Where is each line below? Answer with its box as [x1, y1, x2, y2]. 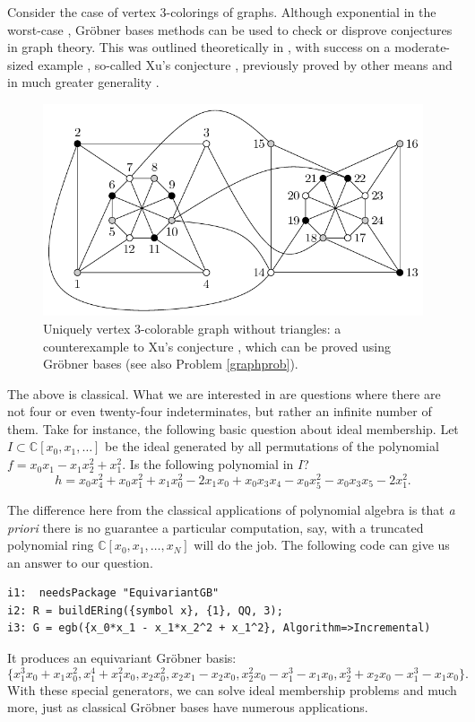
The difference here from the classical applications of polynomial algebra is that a [7, 500, 455, 518]
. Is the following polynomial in [122, 455, 294, 474]
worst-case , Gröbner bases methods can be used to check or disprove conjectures [7, 20, 453, 39]
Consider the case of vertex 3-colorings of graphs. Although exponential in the [7, 3, 436, 21]
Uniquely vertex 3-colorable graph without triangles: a [43, 318, 341, 337]
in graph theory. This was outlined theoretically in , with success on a [7, 38, 391, 57]
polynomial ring [7, 535, 94, 554]
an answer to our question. [7, 552, 153, 571]
